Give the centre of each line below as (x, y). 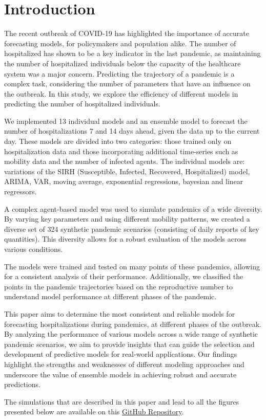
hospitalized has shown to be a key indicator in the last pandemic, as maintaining (132, 53)
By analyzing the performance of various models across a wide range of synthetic (131, 334)
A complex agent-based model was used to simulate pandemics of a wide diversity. (133, 208)
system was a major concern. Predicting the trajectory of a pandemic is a (119, 73)
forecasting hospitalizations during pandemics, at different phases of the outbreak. (133, 324)
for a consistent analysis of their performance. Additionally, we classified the (124, 276)
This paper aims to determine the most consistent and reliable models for (120, 313)
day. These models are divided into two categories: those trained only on (118, 141)
